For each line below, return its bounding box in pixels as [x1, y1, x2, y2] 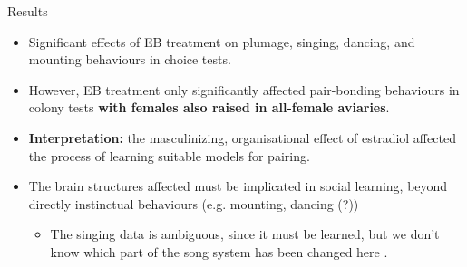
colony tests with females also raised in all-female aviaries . [28, 98, 390, 117]
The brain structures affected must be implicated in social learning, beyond [28, 176, 448, 195]
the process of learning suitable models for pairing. [28, 146, 310, 165]
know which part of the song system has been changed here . [50, 242, 388, 261]
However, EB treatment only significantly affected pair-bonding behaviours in [28, 80, 460, 99]
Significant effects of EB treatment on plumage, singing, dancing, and [28, 32, 415, 51]
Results [7, 2, 48, 20]
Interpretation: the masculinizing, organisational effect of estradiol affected [28, 128, 456, 147]
